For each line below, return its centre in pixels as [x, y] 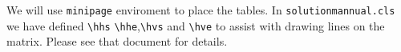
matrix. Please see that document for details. [117, 41]
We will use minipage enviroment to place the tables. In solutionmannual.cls [201, 10]
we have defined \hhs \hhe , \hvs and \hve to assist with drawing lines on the [196, 25]
